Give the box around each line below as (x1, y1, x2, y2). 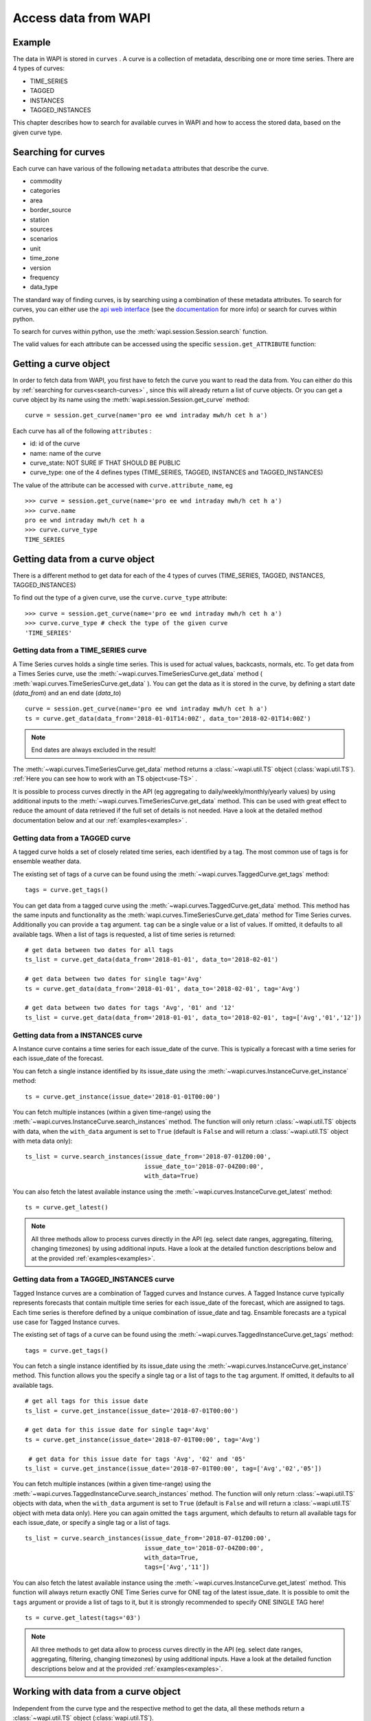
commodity (30, 177, 62, 185)
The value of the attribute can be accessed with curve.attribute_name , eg (12, 481, 233, 489)
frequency (30, 273, 60, 282)
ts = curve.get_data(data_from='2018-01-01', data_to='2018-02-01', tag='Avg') (25, 984, 300, 993)
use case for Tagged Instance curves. (12, 1318, 120, 1326)
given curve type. (12, 128, 63, 136)
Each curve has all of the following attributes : (12, 427, 152, 435)
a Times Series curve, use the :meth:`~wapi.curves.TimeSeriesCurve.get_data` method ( (12, 670, 263, 678)
